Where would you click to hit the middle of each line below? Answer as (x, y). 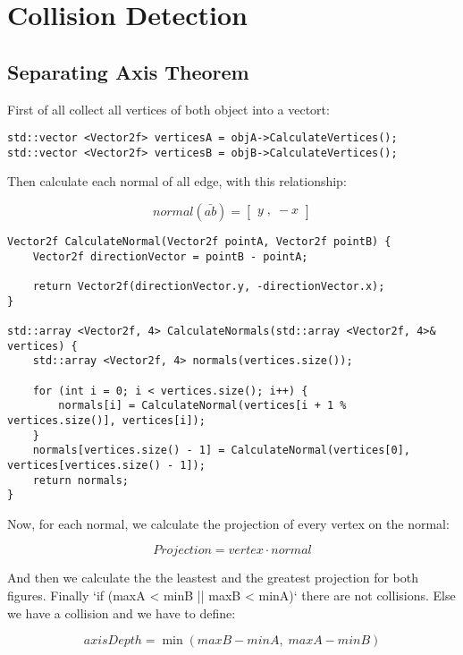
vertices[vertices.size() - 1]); (106, 465)
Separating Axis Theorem (128, 71)
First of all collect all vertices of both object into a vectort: (168, 109)
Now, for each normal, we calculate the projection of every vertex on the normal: (228, 523)
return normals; (81, 480)
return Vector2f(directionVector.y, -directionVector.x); (209, 287)
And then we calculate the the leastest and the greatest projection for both (213, 578)
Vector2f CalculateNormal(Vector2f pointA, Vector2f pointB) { (199, 242)
